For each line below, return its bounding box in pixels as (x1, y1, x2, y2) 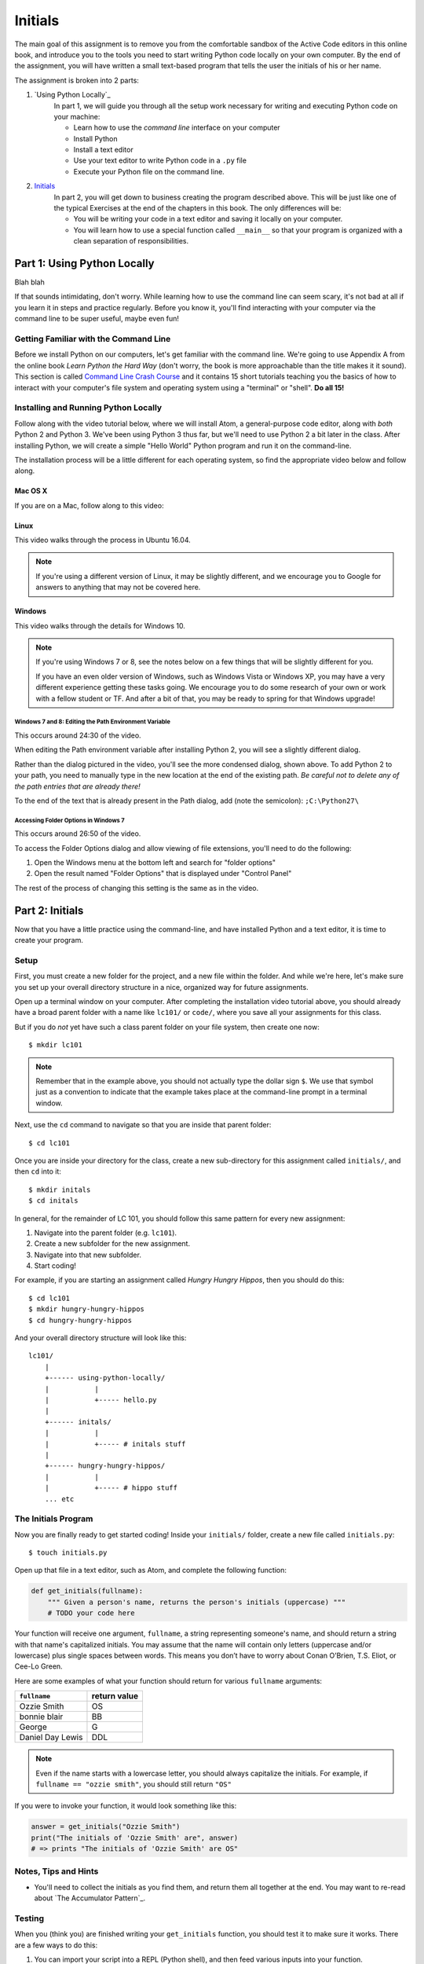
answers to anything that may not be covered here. (35, 582, 201, 592)
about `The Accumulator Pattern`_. (34, 1893, 146, 1903)
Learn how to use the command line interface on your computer (73, 123, 280, 133)
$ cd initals (28, 1196, 79, 1205)
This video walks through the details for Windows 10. (14, 621, 186, 630)
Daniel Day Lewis (19, 1732, 83, 1743)
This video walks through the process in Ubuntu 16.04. (14, 535, 192, 545)
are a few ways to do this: (14, 1940, 98, 1950)
